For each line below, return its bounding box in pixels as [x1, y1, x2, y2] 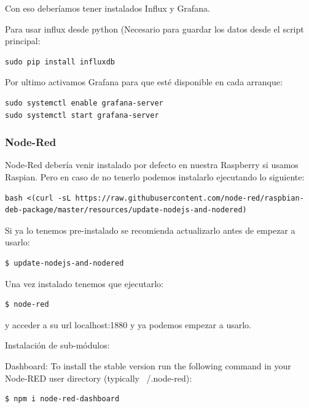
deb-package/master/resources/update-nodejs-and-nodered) [5, 206, 247, 215]
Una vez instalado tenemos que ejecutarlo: [5, 277, 164, 290]
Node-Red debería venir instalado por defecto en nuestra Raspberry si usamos [5, 158, 299, 171]
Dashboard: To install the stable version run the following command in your [5, 359, 291, 372]
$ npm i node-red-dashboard [5, 395, 120, 404]
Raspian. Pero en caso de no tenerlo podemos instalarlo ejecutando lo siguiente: [5, 170, 305, 183]
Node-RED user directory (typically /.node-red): [5, 371, 192, 384]
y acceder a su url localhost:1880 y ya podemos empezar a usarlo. [5, 318, 251, 331]
